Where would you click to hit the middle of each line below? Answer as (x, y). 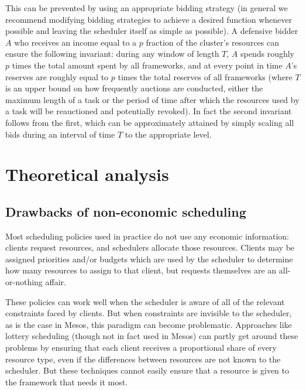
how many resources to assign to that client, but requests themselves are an (141, 270)
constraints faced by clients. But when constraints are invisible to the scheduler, (149, 313)
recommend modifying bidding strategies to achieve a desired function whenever (149, 19)
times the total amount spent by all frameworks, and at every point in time (147, 65)
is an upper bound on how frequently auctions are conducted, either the (134, 88)
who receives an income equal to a (75, 42)
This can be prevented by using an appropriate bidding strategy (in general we (147, 8)
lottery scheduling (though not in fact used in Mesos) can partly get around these (152, 336)
